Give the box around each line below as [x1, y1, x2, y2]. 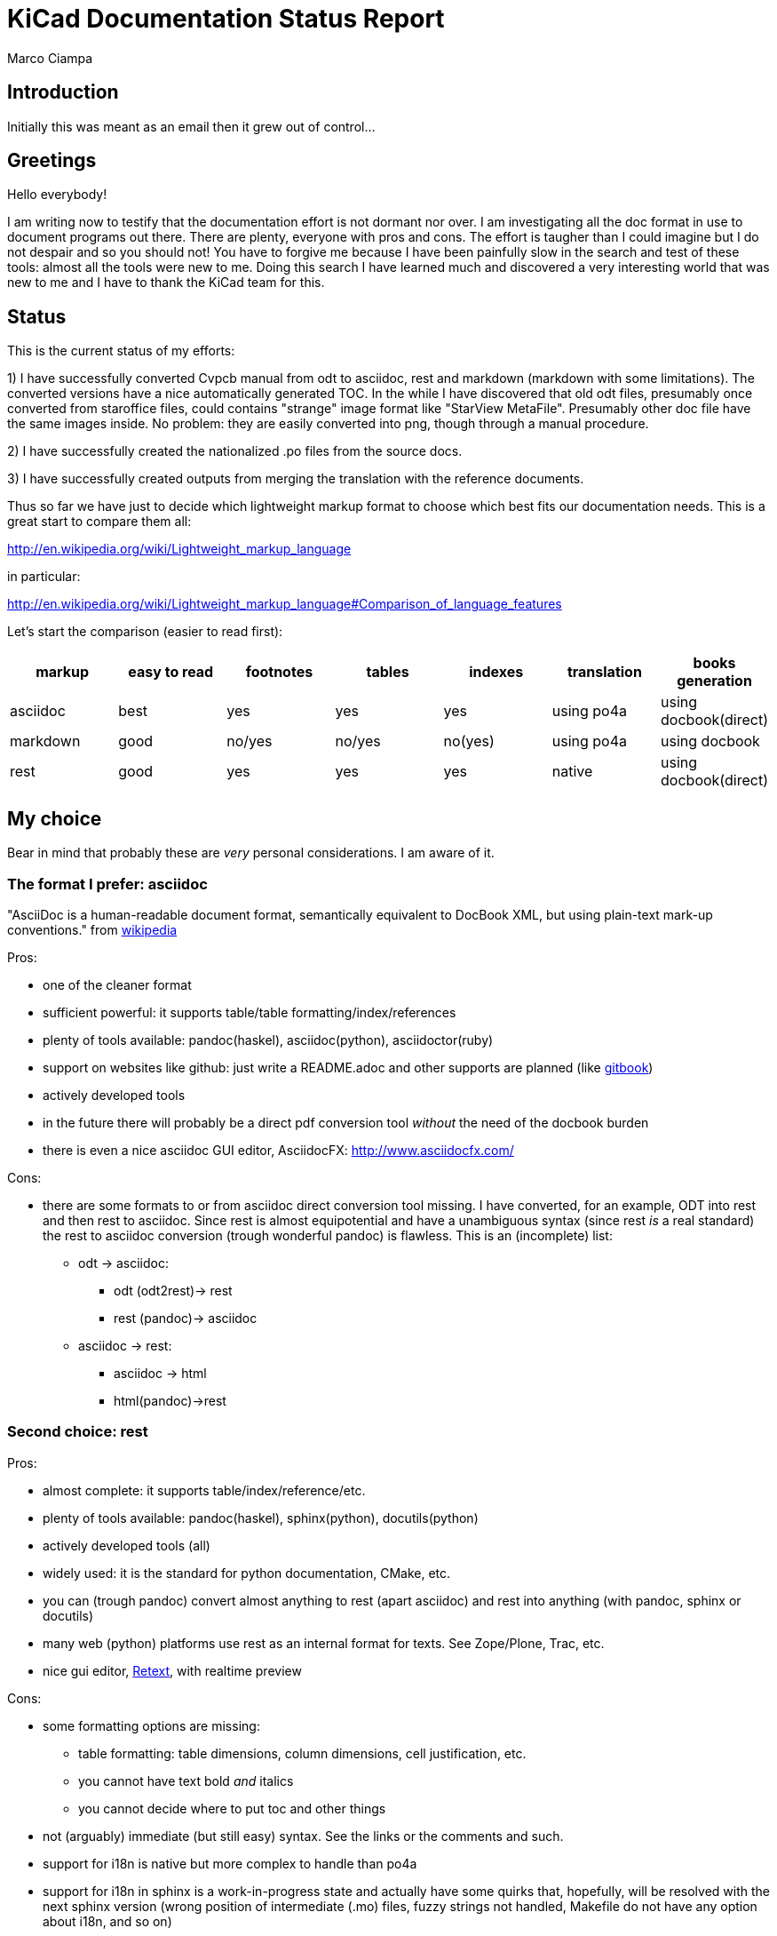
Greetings [7, 149, 97, 172]
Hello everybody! [7, 187, 107, 203]
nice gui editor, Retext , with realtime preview [43, 1662, 302, 1678]
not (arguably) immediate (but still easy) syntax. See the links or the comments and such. [43, 1828, 564, 1844]
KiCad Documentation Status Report [7, 4, 445, 34]
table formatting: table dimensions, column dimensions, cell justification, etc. [78, 1745, 527, 1761]
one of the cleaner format [43, 976, 192, 992]
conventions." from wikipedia [7, 921, 178, 937]
